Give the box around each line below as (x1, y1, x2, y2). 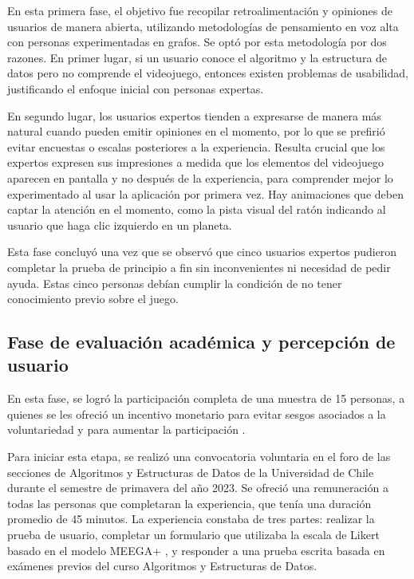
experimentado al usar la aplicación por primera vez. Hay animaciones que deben (7, 185, 404, 202)
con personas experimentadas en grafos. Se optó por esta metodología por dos (7, 33, 387, 50)
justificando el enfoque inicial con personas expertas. (7, 80, 264, 96)
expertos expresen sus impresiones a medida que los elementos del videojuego (7, 154, 384, 171)
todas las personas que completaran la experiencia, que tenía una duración (7, 494, 372, 511)
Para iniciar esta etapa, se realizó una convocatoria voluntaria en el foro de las (7, 448, 391, 465)
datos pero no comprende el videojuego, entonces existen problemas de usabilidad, (7, 65, 408, 81)
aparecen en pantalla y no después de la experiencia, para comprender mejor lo (7, 169, 393, 186)
